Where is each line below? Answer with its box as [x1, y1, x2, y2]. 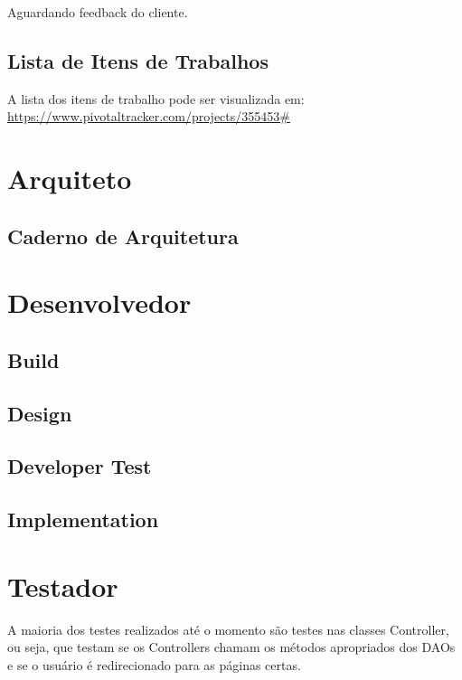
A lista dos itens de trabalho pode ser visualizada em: [7, 89, 305, 108]
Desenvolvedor [7, 284, 192, 321]
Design [7, 399, 72, 427]
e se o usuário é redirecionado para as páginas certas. [7, 655, 301, 674]
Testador [7, 567, 118, 604]
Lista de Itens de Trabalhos [7, 46, 269, 74]
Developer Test [7, 452, 152, 480]
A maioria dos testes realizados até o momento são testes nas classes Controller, [7, 619, 449, 638]
